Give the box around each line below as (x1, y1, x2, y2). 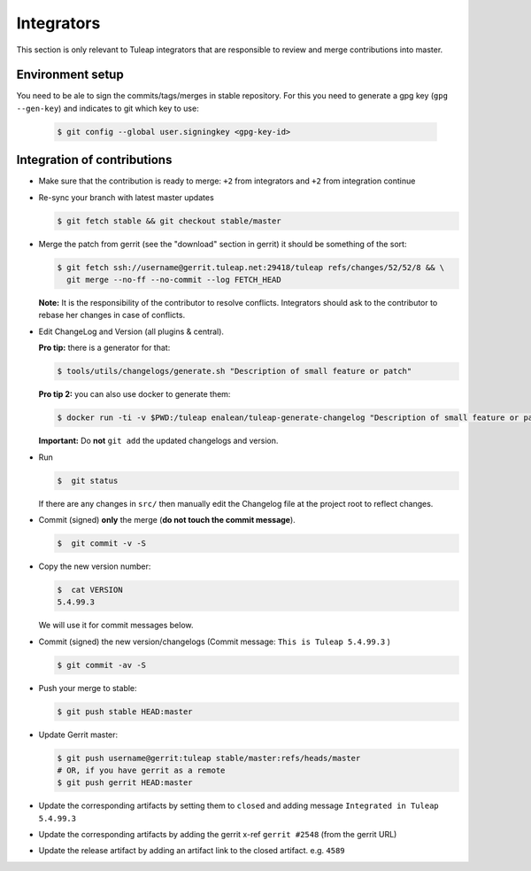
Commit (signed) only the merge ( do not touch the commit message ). (38, 514, 296, 525)
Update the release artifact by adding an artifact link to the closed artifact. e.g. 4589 (38, 845, 345, 856)
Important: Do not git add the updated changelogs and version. (38, 435, 279, 447)
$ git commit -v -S (57, 538, 146, 548)
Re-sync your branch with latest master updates (38, 191, 214, 203)
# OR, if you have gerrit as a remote (57, 765, 226, 775)
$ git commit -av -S (57, 660, 146, 670)
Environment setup (16, 67, 124, 82)
